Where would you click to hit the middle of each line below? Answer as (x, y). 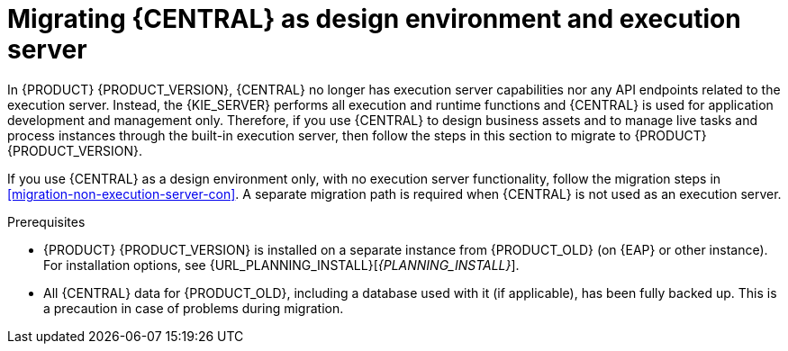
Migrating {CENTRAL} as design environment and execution (374, 19)
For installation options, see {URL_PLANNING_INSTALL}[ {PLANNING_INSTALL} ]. (281, 265)
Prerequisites (46, 221)
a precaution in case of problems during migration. (194, 308)
